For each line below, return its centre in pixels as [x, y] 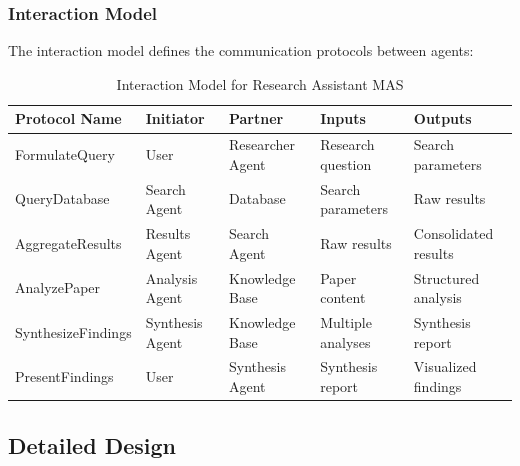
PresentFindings [64, 376]
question [346, 163]
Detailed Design [92, 444]
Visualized [445, 366]
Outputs [442, 118]
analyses [345, 341]
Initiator [175, 118]
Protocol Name [68, 118]
